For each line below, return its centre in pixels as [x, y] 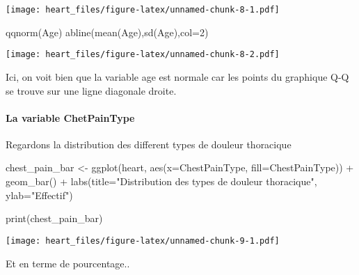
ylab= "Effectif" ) [39, 195]
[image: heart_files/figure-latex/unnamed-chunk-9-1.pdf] [143, 241]
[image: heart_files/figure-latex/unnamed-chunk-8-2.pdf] [143, 55]
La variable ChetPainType [70, 117]
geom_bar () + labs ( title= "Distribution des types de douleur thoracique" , [161, 181]
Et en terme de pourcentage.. [68, 263]
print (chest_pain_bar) [54, 218]
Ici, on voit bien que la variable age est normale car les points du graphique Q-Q [177, 76]
